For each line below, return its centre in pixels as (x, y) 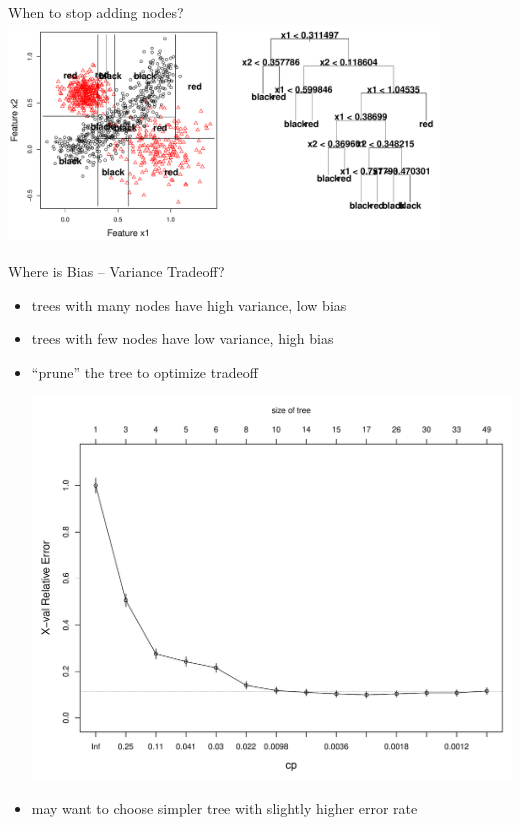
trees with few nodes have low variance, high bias (182, 338)
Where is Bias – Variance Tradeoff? (116, 270)
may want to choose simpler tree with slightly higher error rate (224, 808)
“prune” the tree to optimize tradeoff (144, 371)
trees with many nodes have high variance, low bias (189, 304)
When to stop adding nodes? (96, 12)
